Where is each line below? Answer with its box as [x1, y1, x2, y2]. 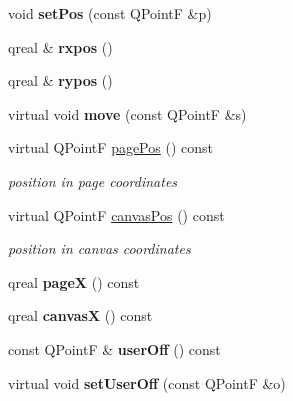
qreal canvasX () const [8, 305, 153, 326]
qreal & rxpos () [8, 36, 113, 57]
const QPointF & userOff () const [8, 338, 221, 359]
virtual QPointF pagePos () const [8, 137, 213, 158]
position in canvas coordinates [8, 238, 191, 259]
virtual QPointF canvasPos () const [8, 204, 225, 225]
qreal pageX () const [8, 271, 140, 292]
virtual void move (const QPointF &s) [8, 103, 247, 124]
